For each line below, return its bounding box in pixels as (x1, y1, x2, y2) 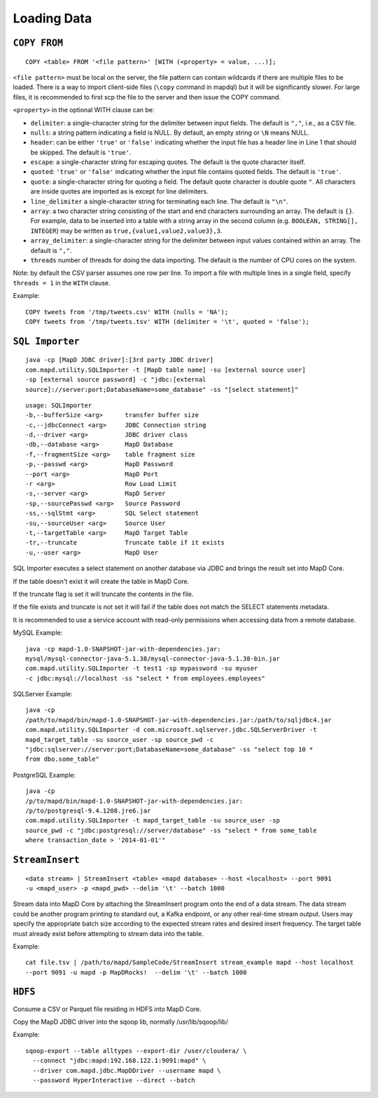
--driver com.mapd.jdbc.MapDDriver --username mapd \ (32, 1066, 221, 1074)
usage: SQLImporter (25, 401, 92, 409)
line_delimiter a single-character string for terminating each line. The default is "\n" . (30, 197, 288, 205)
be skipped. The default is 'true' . (30, 148, 132, 156)
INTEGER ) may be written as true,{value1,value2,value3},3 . (30, 226, 223, 235)
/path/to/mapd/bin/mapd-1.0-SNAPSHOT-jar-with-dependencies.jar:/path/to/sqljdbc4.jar (25, 716, 332, 724)
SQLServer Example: (13, 690, 73, 698)
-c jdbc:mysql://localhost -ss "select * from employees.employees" (25, 674, 265, 682)
